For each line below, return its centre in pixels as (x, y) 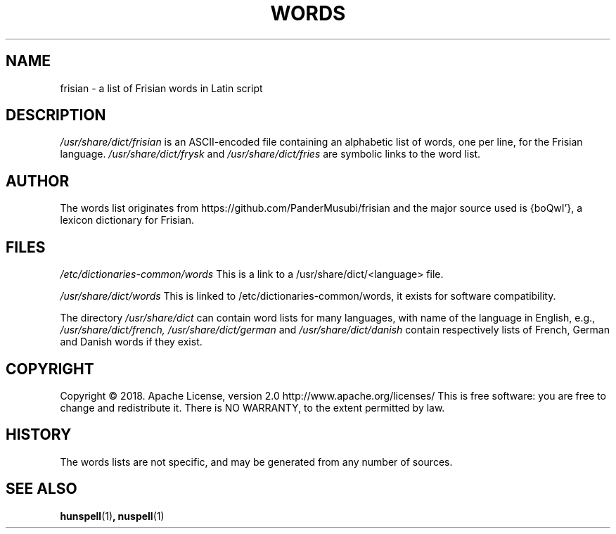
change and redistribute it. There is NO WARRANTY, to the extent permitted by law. (252, 407)
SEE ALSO (41, 489)
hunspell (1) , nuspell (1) (112, 516)
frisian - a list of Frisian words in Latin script (161, 88)
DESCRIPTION (56, 115)
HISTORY (39, 435)
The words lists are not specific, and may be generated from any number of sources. (256, 462)
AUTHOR (38, 181)
